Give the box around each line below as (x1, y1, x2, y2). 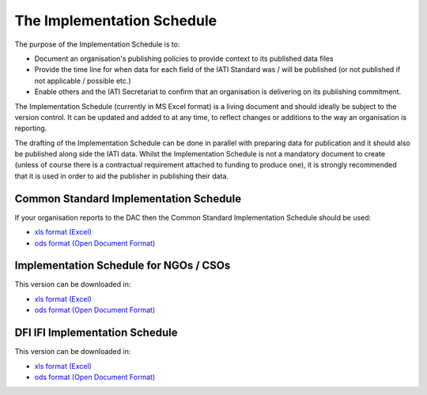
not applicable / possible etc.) (34, 76, 131, 85)
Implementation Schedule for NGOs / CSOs (14, 259, 231, 273)
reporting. (14, 123, 47, 134)
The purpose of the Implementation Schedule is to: (14, 39, 180, 49)
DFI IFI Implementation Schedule (14, 326, 178, 340)
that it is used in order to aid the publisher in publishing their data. (14, 171, 229, 181)
